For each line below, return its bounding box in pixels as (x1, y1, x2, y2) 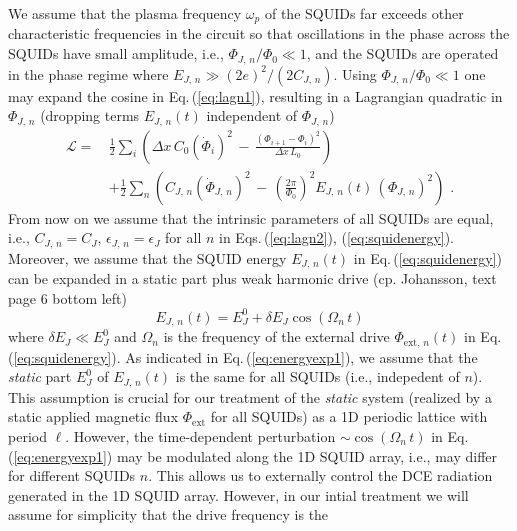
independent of (206, 105, 298, 126)
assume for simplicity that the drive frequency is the (8, 504, 329, 525)
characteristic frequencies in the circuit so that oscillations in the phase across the (8, 23, 510, 44)
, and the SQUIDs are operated (306, 43, 499, 64)
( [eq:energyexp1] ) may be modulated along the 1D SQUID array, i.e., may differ (8, 445, 498, 466)
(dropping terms (40, 105, 140, 126)
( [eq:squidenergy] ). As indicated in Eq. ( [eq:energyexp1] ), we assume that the (8, 346, 478, 367)
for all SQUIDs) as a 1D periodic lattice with (210, 406, 488, 427)
